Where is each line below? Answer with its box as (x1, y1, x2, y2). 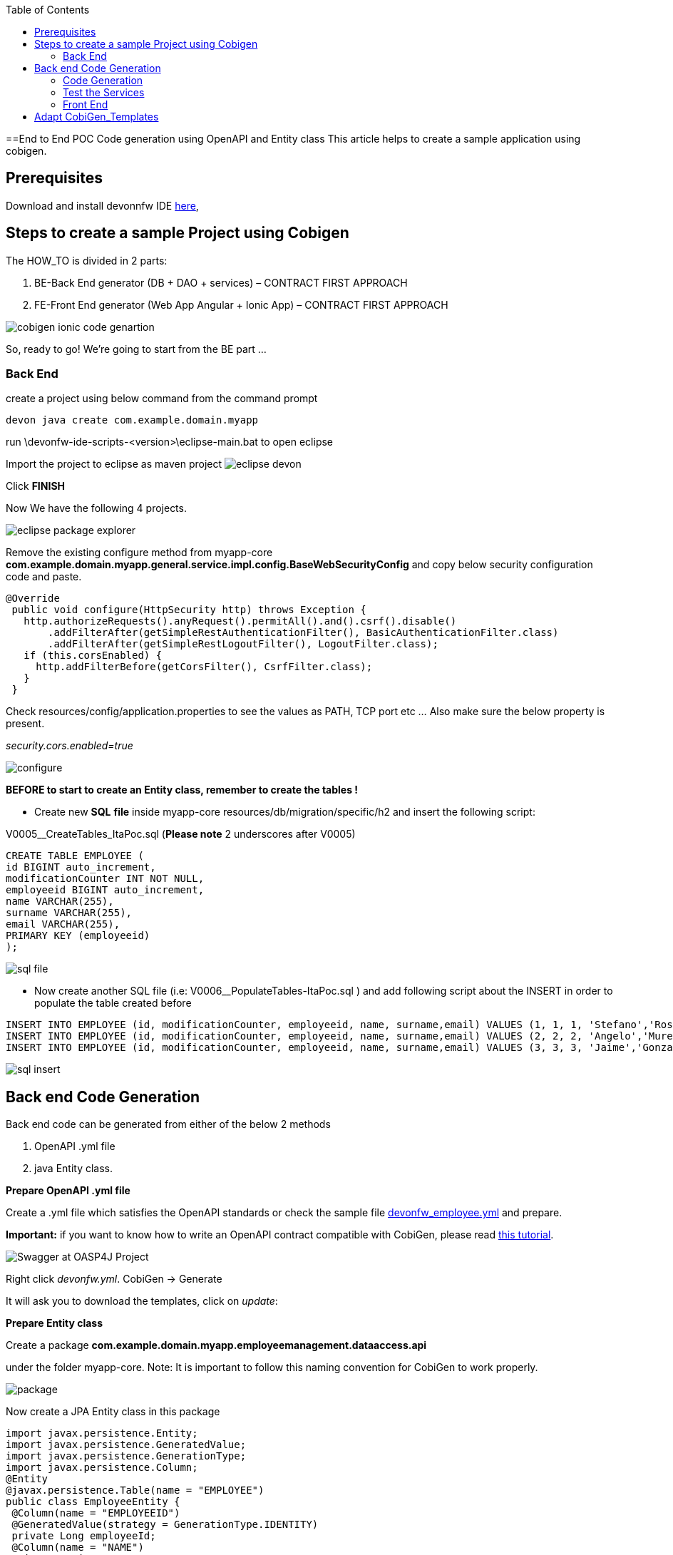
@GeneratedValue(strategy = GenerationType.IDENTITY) (11, 1519, 319, 1531)
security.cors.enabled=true (6, 739, 133, 752)
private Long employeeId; (11, 1530, 156, 1542)
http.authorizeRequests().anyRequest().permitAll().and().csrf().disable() (24, 615, 457, 627)
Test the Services (63, 86, 145, 98)
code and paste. (6, 570, 82, 583)
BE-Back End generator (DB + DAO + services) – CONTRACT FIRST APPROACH (34, 276, 408, 289)
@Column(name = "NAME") (11, 1541, 144, 1554)
